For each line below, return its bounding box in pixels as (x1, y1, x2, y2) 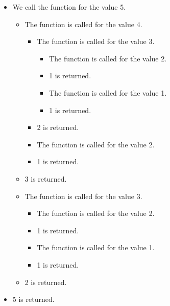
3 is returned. (25, 173, 67, 184)
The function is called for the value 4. (25, 18, 142, 29)
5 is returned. (12, 294, 55, 304)
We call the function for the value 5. (12, 2, 126, 12)
